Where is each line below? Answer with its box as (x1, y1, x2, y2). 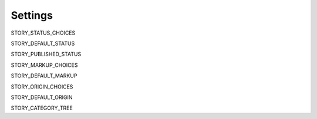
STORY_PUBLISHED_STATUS (11, 50, 82, 58)
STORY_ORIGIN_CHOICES (11, 83, 73, 90)
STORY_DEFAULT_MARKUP (11, 72, 77, 79)
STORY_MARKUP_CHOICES (11, 62, 78, 69)
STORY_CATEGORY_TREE (11, 104, 73, 111)
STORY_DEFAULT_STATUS (11, 40, 75, 47)
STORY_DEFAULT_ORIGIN (11, 94, 73, 101)
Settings (11, 9, 53, 22)
